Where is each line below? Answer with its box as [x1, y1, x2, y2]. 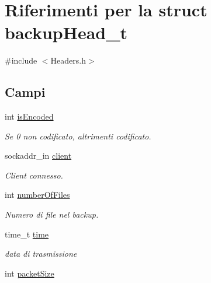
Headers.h [50, 54, 86, 67]
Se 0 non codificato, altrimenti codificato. [5, 130, 151, 142]
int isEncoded [5, 110, 54, 123]
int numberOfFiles [5, 188, 70, 201]
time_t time [5, 228, 49, 240]
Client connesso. [5, 169, 63, 181]
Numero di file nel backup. [5, 208, 99, 221]
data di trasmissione [5, 247, 77, 260]
